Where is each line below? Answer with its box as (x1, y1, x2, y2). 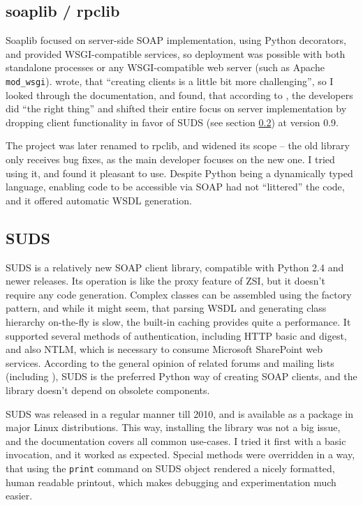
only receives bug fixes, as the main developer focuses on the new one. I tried (6, 152, 335, 167)
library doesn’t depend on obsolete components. (6, 382, 210, 397)
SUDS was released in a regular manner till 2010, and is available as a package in (6, 406, 354, 421)
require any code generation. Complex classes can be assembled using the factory (6, 287, 352, 301)
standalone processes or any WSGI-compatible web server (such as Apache (6, 60, 325, 75)
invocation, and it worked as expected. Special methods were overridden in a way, (6, 447, 355, 462)
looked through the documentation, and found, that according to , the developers (6, 87, 353, 102)
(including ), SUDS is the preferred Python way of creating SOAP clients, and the (6, 369, 357, 384)
